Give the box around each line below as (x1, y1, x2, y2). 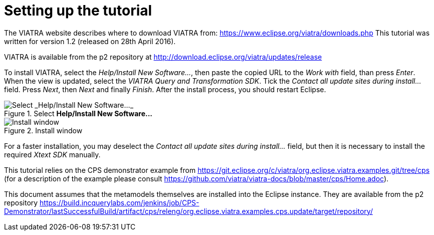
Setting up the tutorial (4, 2, 152, 19)
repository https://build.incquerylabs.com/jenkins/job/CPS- (4, 198, 199, 207)
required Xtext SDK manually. (4, 150, 101, 159)
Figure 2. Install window (4, 126, 83, 135)
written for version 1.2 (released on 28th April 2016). (4, 37, 176, 46)
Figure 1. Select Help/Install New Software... (4, 109, 153, 118)
